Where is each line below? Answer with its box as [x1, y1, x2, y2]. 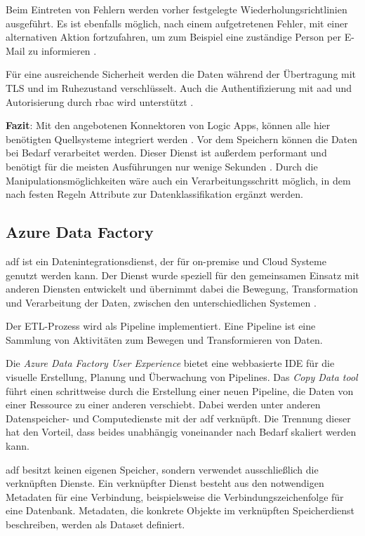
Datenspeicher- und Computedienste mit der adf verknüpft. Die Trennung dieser [6, 410, 351, 425]
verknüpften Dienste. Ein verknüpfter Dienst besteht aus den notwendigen [6, 476, 324, 490]
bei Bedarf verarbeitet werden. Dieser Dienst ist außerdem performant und [6, 145, 327, 160]
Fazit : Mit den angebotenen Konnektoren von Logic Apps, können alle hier [6, 118, 331, 133]
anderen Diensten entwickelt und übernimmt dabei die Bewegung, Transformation [6, 281, 358, 296]
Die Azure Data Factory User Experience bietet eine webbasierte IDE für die [6, 356, 335, 370]
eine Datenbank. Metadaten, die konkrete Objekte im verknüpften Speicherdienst [6, 503, 355, 518]
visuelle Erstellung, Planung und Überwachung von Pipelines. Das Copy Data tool [6, 370, 358, 384]
